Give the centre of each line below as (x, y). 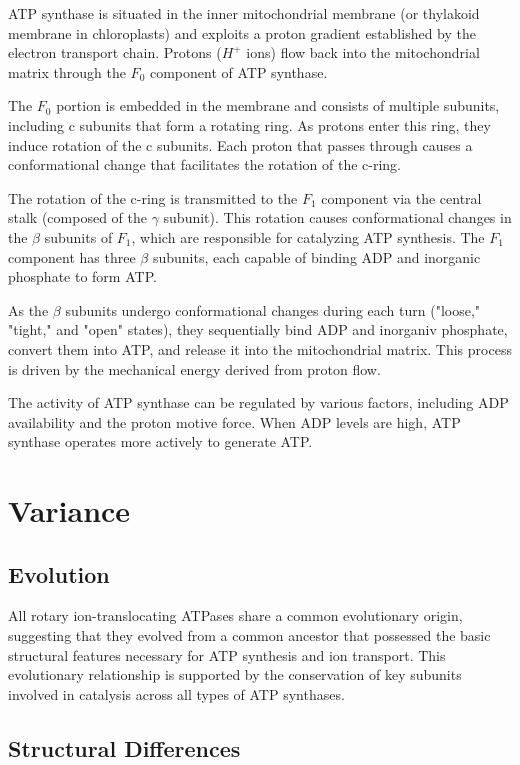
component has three (72, 256)
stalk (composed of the (77, 217)
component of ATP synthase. (238, 71)
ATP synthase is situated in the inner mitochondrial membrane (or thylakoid (244, 13)
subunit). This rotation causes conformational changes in (337, 217)
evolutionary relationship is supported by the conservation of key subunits (235, 674)
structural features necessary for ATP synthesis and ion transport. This (227, 654)
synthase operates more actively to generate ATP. (160, 441)
